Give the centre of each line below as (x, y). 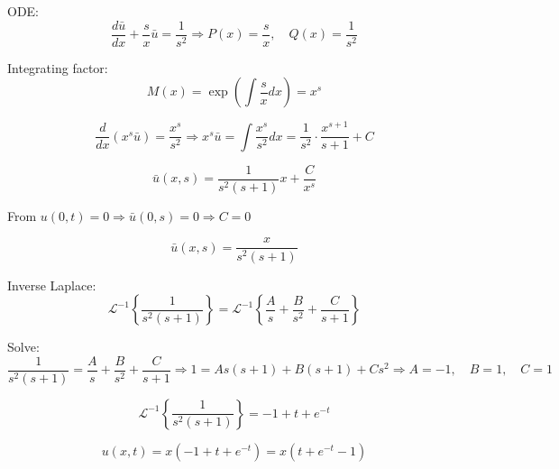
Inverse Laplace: (52, 285)
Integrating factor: (58, 67)
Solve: (23, 347)
